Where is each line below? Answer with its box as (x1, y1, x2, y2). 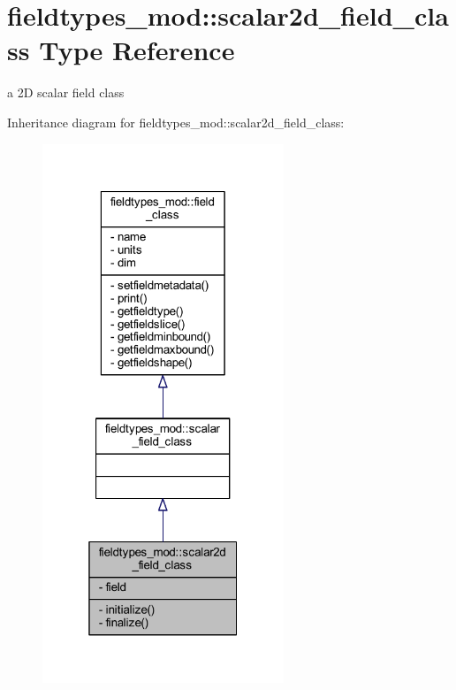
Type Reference (39, 32, 235, 68)
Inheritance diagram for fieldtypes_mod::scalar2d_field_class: (7, 112, 345, 131)
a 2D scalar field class (7, 83, 125, 102)
